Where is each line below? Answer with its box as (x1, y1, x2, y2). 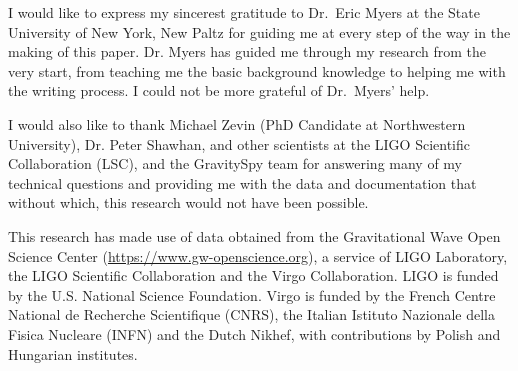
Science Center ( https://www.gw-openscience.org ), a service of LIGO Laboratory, (8, 245, 508, 266)
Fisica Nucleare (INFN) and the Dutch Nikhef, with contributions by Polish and (8, 323, 501, 344)
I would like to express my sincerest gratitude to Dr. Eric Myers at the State (8, 2, 480, 22)
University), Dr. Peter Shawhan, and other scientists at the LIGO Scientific (8, 133, 470, 154)
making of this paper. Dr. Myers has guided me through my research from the (8, 41, 486, 62)
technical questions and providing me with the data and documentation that (8, 172, 477, 193)
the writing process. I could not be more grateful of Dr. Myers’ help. (8, 80, 430, 101)
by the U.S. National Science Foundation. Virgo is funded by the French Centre (8, 284, 496, 305)
